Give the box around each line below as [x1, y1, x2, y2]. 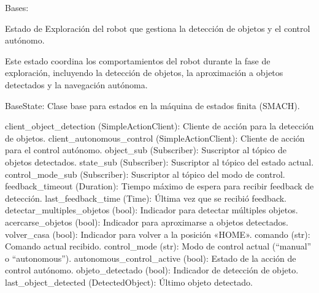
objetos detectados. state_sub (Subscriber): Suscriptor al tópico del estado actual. [5, 155, 314, 168]
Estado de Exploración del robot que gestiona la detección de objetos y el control [5, 21, 310, 34]
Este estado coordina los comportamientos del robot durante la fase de [5, 54, 271, 67]
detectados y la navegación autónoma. [5, 78, 148, 91]
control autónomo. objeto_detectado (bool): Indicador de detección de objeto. [5, 264, 299, 276]
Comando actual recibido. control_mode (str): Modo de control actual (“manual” [5, 240, 312, 253]
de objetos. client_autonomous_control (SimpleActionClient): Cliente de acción [5, 131, 305, 144]
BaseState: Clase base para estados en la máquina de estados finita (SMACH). [5, 99, 300, 112]
